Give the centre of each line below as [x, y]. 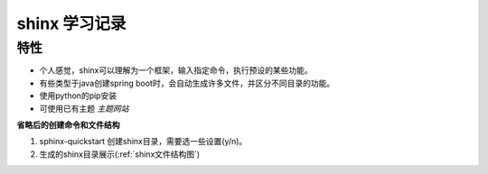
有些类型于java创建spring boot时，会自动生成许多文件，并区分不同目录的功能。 [187, 83]
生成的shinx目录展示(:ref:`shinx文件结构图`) [120, 154]
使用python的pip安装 [78, 96]
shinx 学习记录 [71, 23]
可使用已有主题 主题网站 [84, 108]
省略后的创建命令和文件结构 [68, 124]
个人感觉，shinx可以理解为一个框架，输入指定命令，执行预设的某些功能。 [176, 70]
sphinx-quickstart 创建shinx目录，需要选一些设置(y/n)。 [143, 142]
